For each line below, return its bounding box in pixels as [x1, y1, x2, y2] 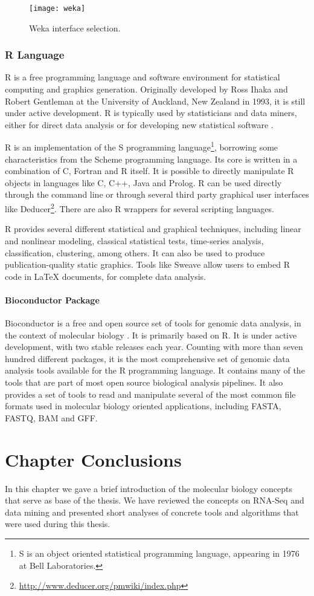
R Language [5, 47, 65, 62]
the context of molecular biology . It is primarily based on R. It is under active [5, 328, 297, 341]
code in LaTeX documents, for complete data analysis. [5, 270, 206, 282]
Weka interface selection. [29, 21, 121, 34]
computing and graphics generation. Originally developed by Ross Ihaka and [5, 83, 288, 96]
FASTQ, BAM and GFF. [5, 411, 98, 424]
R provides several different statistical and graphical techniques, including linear [5, 222, 301, 235]
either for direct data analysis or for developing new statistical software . [5, 118, 274, 131]
